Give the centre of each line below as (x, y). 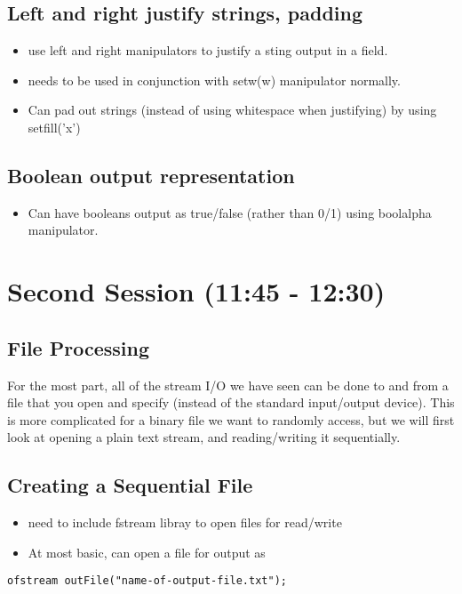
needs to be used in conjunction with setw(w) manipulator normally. (214, 80)
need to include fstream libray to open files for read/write (185, 522)
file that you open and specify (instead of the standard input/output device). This (231, 402)
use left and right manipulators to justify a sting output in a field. (208, 50)
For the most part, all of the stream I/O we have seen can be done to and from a (228, 385)
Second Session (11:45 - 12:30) (196, 291)
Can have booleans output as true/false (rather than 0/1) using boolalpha (230, 212)
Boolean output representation (151, 175)
